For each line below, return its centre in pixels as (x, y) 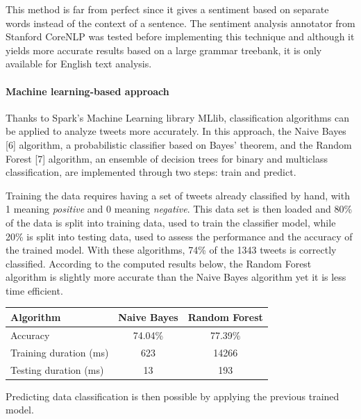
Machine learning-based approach (87, 91)
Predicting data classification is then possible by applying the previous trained (173, 396)
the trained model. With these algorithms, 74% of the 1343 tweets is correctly (171, 250)
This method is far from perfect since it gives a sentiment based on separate (167, 9)
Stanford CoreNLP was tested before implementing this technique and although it (180, 36)
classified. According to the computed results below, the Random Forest (159, 263)
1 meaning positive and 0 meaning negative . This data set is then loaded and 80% (179, 209)
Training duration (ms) (60, 352)
